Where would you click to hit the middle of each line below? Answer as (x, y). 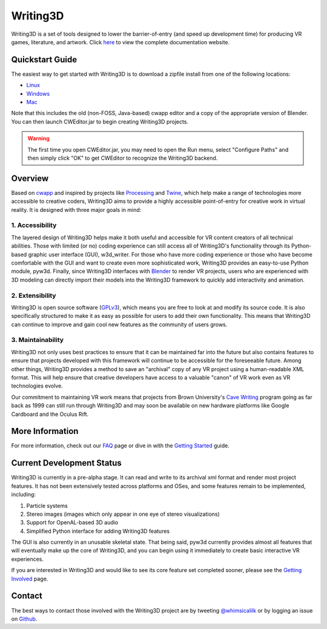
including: (24, 495)
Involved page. (30, 579)
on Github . (24, 619)
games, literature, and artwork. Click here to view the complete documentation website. (121, 42)
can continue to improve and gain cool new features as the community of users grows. (119, 324)
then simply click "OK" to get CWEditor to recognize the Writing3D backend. (123, 158)
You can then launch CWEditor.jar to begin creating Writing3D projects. (100, 122)
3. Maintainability (37, 340)
